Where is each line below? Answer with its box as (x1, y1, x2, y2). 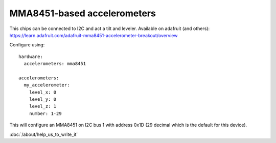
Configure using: (9, 42, 45, 48)
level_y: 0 (29, 97, 57, 102)
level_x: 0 (29, 89, 57, 95)
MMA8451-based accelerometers (9, 8, 156, 19)
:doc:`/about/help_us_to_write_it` (9, 131, 78, 137)
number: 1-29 (29, 110, 62, 117)
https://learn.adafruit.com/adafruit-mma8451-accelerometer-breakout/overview (9, 32, 178, 38)
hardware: (18, 53, 43, 60)
